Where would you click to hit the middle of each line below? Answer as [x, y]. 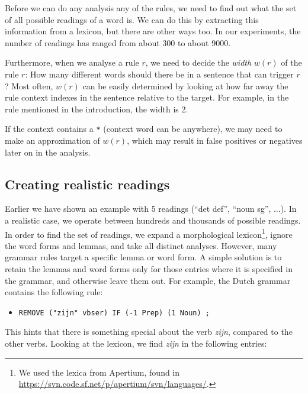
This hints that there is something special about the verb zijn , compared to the [149, 332]
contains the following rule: [54, 292]
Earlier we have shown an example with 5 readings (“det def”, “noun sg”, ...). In [151, 209]
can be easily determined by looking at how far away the [185, 85]
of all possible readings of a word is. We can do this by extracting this [132, 19]
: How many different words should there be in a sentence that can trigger [159, 74]
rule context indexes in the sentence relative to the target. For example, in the [147, 97]
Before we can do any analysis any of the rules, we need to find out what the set [151, 8]
